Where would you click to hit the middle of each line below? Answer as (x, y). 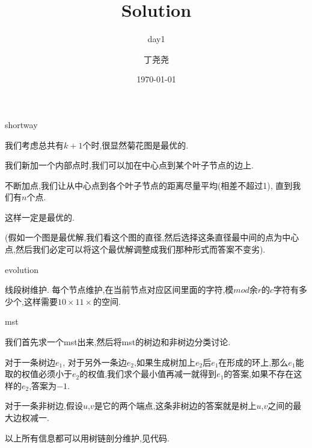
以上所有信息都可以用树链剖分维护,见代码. (87, 437)
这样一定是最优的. (40, 217)
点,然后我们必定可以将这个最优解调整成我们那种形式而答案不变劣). (135, 249)
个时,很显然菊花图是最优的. (136, 145)
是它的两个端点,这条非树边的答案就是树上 (175, 406)
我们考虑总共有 (34, 145)
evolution (22, 269)
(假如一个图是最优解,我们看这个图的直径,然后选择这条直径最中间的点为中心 (152, 237)
